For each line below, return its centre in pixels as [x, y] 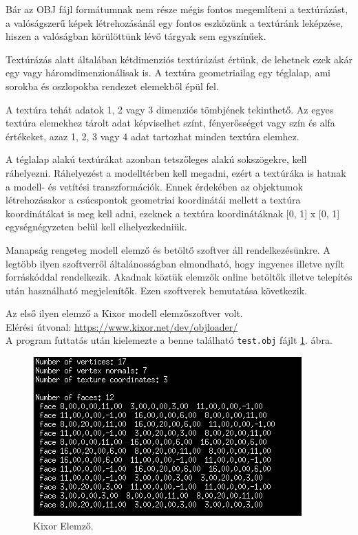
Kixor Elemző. [63, 525]
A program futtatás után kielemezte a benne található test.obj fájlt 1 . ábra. [169, 340]
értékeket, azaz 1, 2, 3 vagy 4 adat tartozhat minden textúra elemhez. [152, 136]
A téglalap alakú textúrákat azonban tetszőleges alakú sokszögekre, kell [156, 159]
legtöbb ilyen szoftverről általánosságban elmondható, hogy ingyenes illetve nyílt [175, 263]
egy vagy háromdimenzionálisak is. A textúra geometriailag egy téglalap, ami [168, 73]
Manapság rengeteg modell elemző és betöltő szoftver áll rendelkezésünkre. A [168, 249]
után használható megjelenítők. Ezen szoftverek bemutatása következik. [156, 290]
